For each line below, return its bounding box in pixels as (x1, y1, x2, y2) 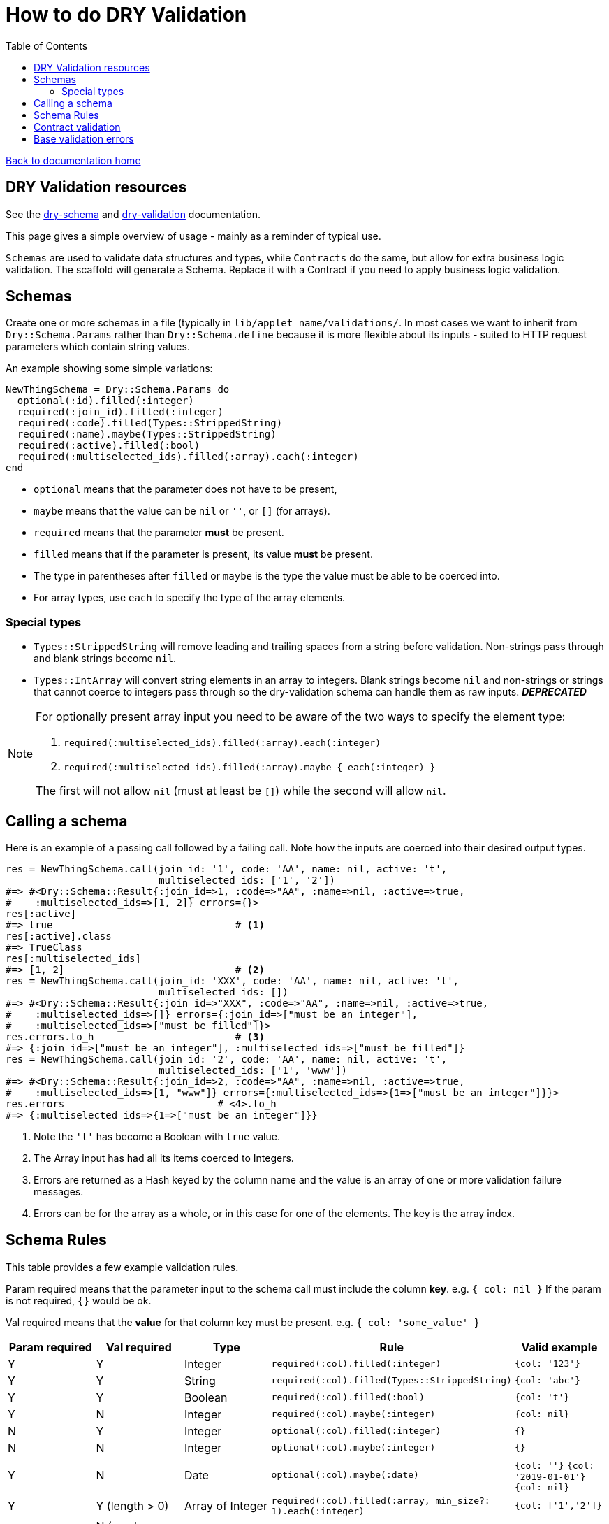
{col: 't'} (514, 1392, 570, 1403)
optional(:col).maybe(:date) (271, 1469, 419, 1481)
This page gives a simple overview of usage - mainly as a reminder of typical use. (6, 229, 381, 242)
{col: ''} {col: (514, 1460, 595, 1471)
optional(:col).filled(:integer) (271, 1425, 441, 1437)
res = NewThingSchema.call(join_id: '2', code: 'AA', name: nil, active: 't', (6, 1054, 448, 1065)
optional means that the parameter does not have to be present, (34, 483, 337, 496)
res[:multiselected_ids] (6, 953, 141, 965)
